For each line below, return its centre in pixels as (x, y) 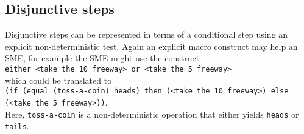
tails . (17, 126)
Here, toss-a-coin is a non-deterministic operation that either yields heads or (152, 114)
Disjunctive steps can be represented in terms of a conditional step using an (147, 34)
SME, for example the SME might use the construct (102, 58)
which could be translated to (58, 80)
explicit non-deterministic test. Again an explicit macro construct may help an (151, 46)
